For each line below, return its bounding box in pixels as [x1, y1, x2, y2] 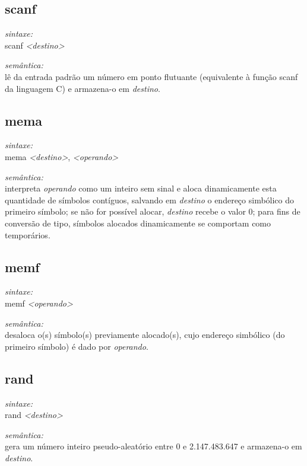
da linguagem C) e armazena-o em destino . [5, 82, 160, 94]
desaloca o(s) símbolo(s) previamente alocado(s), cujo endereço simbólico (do [5, 328, 285, 341]
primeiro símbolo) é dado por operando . [5, 340, 148, 352]
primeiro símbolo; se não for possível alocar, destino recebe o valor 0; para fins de [5, 205, 300, 218]
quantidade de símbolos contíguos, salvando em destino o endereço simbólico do [5, 193, 295, 206]
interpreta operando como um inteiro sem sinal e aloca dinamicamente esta [5, 182, 277, 194]
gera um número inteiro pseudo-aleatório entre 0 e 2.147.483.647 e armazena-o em [5, 440, 302, 452]
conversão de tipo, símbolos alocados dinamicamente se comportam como [5, 216, 271, 229]
